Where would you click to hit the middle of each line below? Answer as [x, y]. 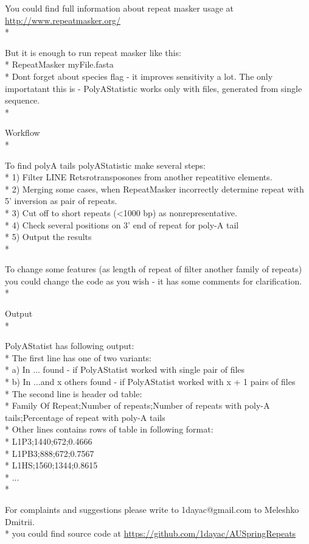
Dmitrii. [20, 521]
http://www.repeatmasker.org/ [63, 20]
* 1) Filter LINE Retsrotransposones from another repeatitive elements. [139, 177]
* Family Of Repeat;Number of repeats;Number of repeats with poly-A [137, 405]
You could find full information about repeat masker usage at [119, 8]
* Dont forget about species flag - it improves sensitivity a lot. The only [139, 76]
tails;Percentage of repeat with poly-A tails [85, 417]
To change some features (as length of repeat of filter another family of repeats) [154, 269]
